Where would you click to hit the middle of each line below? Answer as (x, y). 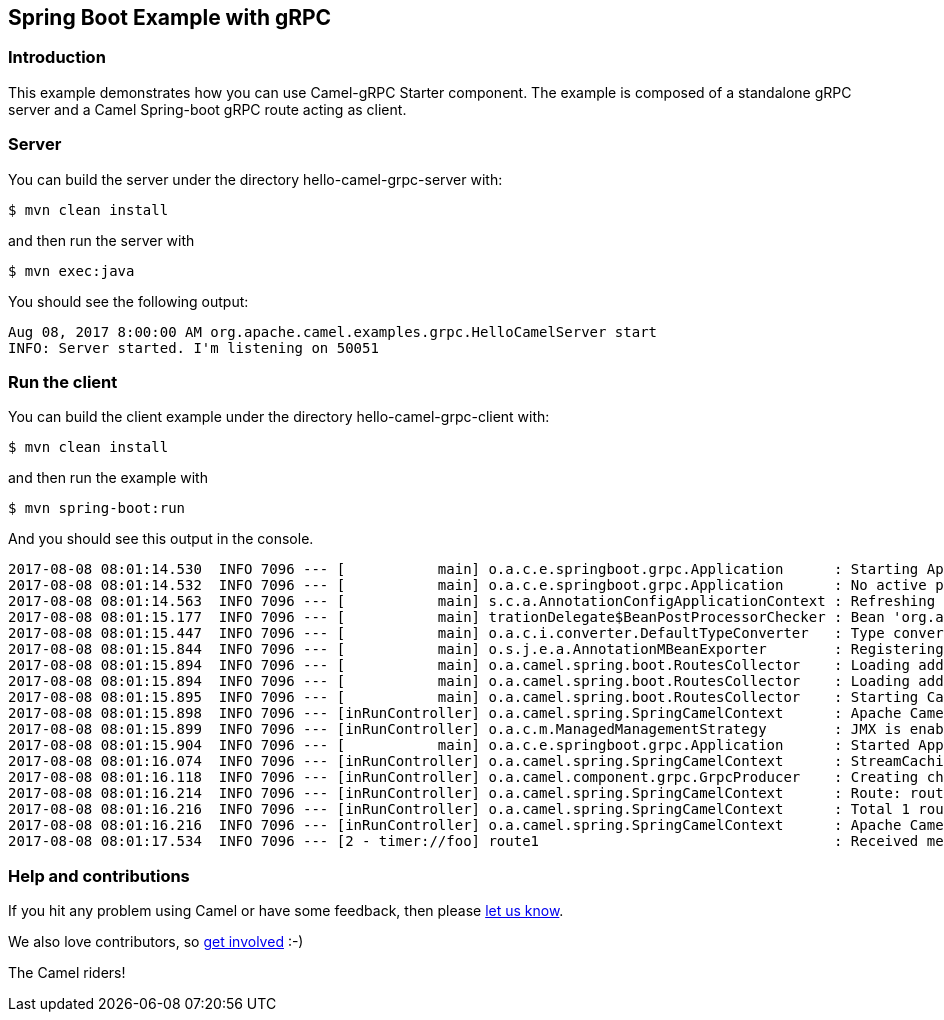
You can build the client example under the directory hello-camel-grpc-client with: (279, 417)
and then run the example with (108, 478)
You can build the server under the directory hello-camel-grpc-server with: (255, 179)
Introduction (57, 57)
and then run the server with (101, 240)
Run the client (63, 381)
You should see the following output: (128, 301)
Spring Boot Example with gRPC (170, 17)
